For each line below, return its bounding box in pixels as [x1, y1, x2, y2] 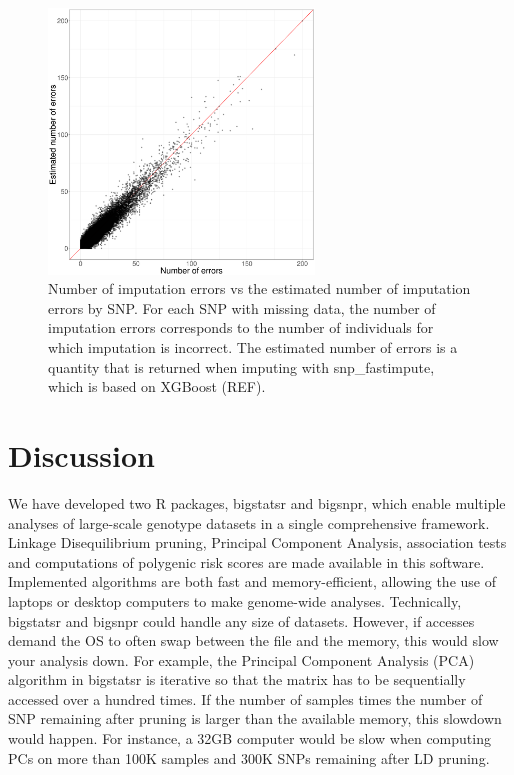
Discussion [8, 435, 155, 475]
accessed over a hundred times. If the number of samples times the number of [8, 688, 483, 709]
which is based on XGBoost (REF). [48, 376, 266, 397]
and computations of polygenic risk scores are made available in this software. [8, 551, 485, 572]
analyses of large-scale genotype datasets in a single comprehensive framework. [8, 512, 490, 533]
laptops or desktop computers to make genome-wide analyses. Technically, [8, 590, 462, 611]
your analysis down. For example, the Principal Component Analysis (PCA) [8, 649, 475, 670]
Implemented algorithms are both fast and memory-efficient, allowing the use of [8, 571, 496, 592]
